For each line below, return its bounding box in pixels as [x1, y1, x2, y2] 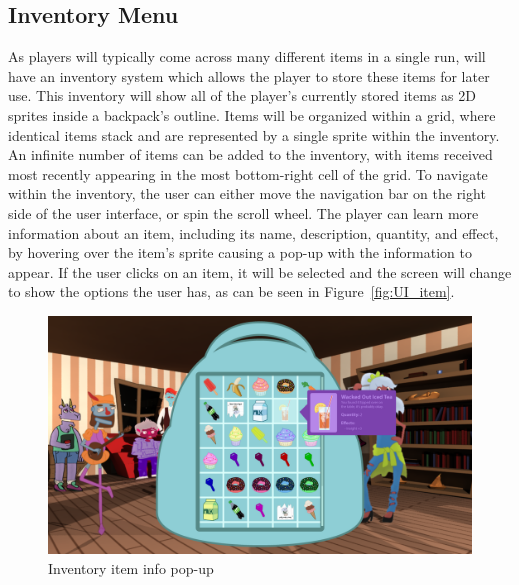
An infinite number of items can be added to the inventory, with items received [8, 144, 493, 165]
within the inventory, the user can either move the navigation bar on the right [8, 183, 486, 204]
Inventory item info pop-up [48, 558, 214, 579]
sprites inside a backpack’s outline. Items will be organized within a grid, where [8, 104, 496, 125]
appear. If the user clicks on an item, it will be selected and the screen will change [8, 261, 512, 282]
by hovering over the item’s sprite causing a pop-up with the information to [8, 242, 472, 263]
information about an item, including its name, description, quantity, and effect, [8, 222, 499, 243]
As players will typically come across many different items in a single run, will [8, 46, 486, 67]
